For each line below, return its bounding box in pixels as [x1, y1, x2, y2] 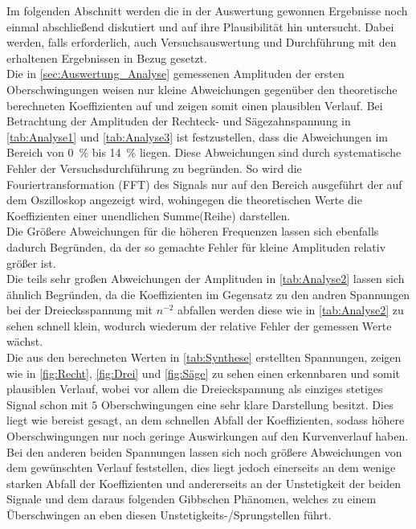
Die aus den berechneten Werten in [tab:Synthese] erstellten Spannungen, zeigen [6, 349, 402, 366]
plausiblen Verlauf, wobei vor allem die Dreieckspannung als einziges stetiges [6, 380, 383, 397]
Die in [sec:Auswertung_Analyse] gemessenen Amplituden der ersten [6, 65, 345, 82]
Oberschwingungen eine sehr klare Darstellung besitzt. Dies [100, 396, 394, 412]
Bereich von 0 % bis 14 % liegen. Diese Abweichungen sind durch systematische [6, 144, 402, 161]
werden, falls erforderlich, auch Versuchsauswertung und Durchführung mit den [6, 34, 397, 51]
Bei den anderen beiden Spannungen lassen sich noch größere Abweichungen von [6, 443, 402, 460]
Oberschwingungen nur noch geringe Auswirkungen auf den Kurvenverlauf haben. [6, 428, 409, 445]
